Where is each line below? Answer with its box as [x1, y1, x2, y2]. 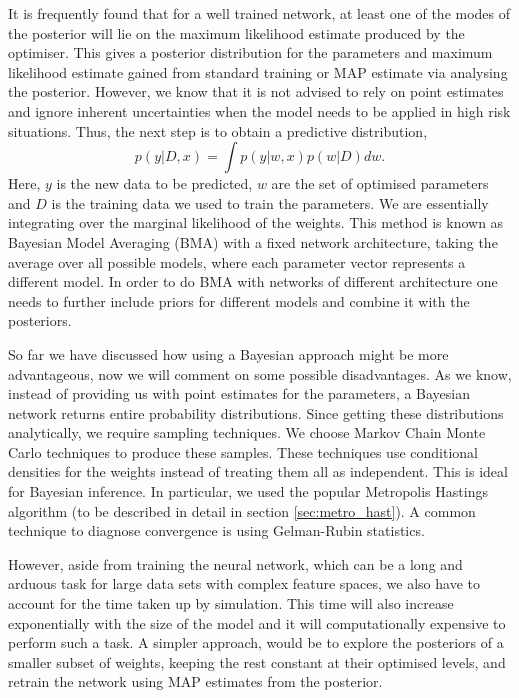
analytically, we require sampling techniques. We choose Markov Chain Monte [8, 422, 486, 443]
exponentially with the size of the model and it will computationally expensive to [8, 612, 506, 633]
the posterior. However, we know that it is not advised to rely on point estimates [8, 81, 504, 102]
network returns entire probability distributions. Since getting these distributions [8, 402, 504, 423]
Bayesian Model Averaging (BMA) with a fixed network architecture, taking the [8, 231, 498, 252]
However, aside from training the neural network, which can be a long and [8, 553, 463, 574]
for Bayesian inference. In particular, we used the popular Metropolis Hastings [8, 481, 488, 502]
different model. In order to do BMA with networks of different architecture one [8, 271, 498, 292]
